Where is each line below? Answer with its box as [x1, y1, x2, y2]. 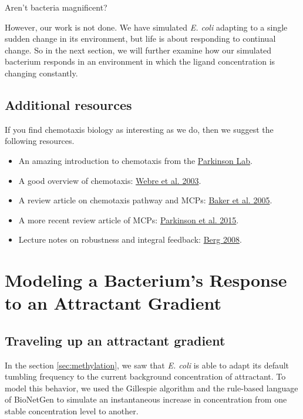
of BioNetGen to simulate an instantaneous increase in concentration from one [5, 393, 287, 405]
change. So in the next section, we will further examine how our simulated [5, 43, 272, 56]
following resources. [5, 135, 75, 147]
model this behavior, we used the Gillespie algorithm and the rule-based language [5, 381, 298, 394]
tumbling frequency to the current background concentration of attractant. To [5, 370, 286, 383]
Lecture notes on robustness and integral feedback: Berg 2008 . [18, 233, 242, 246]
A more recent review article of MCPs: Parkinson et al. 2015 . [18, 213, 239, 226]
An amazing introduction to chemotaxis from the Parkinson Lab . [18, 154, 253, 166]
